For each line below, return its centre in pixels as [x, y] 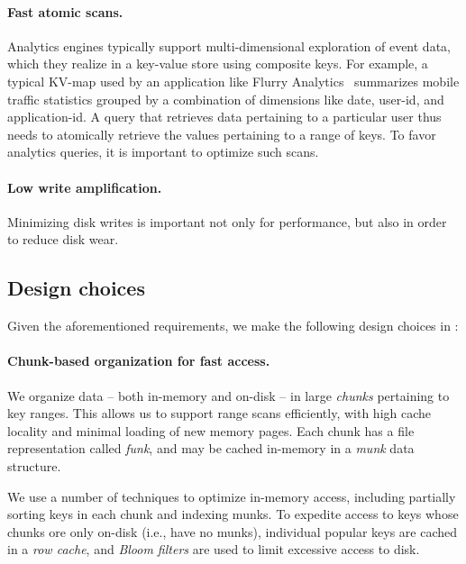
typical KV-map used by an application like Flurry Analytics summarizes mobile [233, 81]
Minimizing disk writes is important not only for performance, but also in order [227, 221]
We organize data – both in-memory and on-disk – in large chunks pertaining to [228, 395]
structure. [34, 465]
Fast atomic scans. [65, 11]
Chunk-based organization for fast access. [139, 361]
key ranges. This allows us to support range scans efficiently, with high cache [219, 413]
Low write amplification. [85, 187]
